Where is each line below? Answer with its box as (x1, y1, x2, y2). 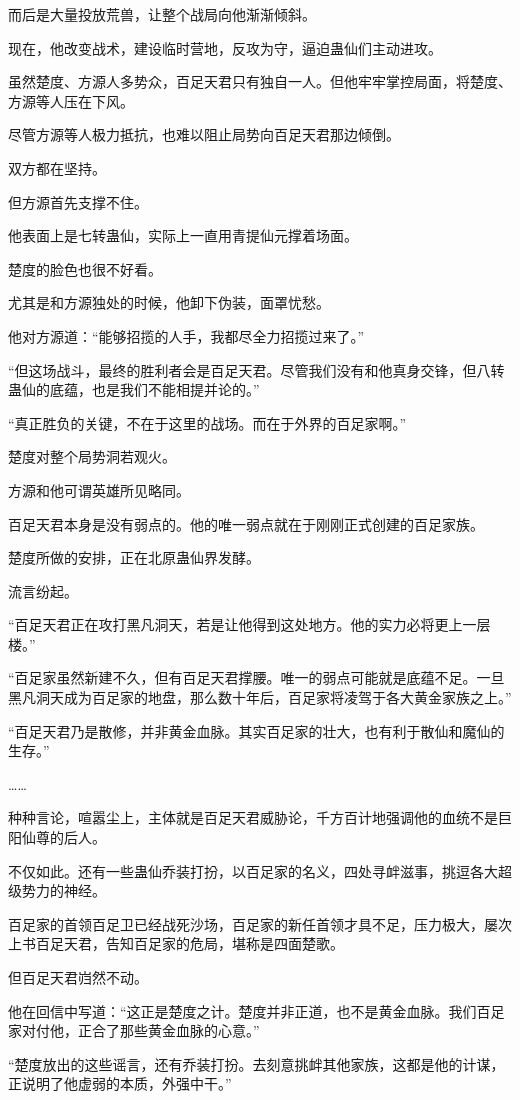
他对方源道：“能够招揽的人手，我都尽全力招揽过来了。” (8, 325, 365, 346)
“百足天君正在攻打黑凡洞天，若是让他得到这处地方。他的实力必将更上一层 (8, 614, 491, 635)
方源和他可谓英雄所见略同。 (8, 479, 190, 500)
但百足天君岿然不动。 (8, 967, 148, 987)
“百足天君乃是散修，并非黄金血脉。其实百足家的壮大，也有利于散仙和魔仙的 (8, 720, 505, 741)
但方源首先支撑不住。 (8, 191, 148, 212)
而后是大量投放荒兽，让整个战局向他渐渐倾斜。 (8, 4, 316, 24)
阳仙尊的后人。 (8, 827, 106, 848)
